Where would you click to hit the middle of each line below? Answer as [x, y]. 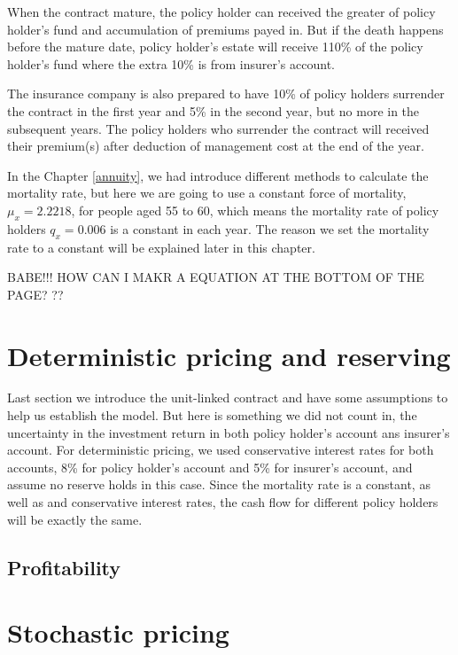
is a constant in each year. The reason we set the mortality [270, 228]
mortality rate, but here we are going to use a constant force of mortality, [207, 193]
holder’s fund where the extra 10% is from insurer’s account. [171, 63]
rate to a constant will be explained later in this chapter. [161, 247]
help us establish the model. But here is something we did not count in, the [212, 415]
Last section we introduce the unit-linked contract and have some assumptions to [228, 398]
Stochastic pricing [118, 632]
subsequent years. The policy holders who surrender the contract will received [218, 128]
